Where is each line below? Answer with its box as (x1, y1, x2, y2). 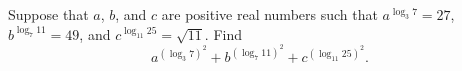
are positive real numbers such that (161, 4, 378, 24)
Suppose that (8, 4, 89, 24)
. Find (204, 23, 242, 44)
